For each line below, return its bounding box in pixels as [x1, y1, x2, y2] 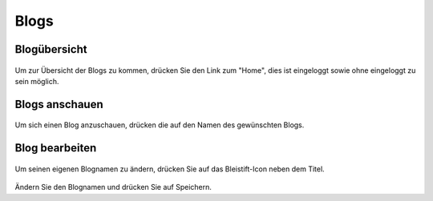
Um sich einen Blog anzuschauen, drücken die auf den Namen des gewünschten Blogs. [14, 120, 305, 130]
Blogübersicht [14, 42, 87, 56]
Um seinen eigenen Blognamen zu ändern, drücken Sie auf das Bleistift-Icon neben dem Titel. [14, 164, 325, 174]
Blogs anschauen [14, 97, 103, 111]
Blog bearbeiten [14, 141, 97, 155]
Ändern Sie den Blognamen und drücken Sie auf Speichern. [14, 183, 212, 192]
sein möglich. [14, 76, 59, 86]
